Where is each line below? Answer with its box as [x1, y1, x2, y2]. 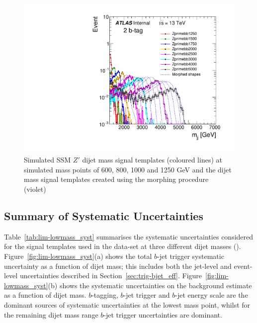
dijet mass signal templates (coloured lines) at [82, 155, 222, 165]
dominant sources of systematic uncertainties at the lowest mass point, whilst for [4, 299, 251, 310]
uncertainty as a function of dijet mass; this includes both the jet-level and [4, 260, 232, 271]
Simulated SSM [24, 155, 71, 165]
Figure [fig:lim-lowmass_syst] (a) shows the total [4, 251, 152, 261]
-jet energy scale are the [175, 290, 248, 300]
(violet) [24, 184, 46, 194]
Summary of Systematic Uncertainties [4, 208, 203, 224]
